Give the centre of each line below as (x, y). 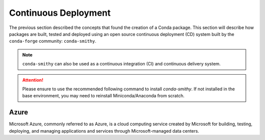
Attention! (33, 80)
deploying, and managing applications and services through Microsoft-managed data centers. (104, 131)
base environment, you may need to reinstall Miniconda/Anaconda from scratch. (104, 96)
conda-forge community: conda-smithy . (53, 41)
